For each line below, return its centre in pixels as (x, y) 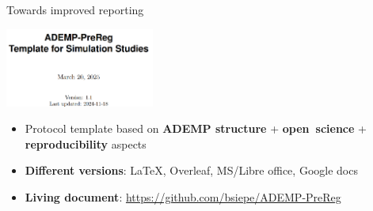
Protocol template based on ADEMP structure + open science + (196, 128)
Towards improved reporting (75, 9)
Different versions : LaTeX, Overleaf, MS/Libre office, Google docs (191, 170)
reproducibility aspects (86, 143)
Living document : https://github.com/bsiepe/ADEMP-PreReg (183, 196)
